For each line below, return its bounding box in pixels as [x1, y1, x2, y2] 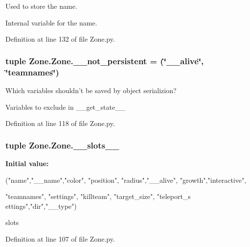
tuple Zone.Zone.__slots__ [5, 139, 119, 151]
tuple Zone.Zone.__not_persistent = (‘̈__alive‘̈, [5, 54, 204, 67]
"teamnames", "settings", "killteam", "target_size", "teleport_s [5, 191, 191, 201]
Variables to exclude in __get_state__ [5, 101, 126, 112]
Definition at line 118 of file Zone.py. [5, 118, 115, 128]
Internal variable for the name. [5, 17, 97, 27]
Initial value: [5, 158, 49, 168]
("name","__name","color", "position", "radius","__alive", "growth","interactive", [5, 174, 247, 185]
